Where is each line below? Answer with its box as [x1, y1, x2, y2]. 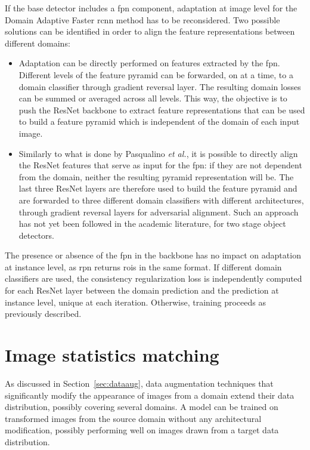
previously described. [5, 307, 82, 320]
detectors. [18, 229, 55, 241]
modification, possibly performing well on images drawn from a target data [5, 424, 279, 436]
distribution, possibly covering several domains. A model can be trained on [5, 400, 278, 413]
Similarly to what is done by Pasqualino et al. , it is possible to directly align [18, 147, 298, 159]
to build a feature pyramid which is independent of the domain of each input [18, 115, 300, 128]
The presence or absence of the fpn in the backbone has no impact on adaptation [5, 249, 301, 261]
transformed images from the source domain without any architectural [5, 412, 262, 424]
